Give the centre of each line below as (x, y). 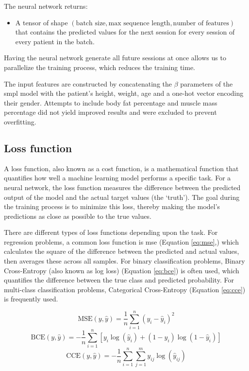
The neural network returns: (46, 6)
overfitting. (20, 121)
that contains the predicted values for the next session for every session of (125, 32)
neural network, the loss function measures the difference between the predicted (122, 187)
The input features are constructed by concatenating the (88, 83)
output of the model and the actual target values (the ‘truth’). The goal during (122, 197)
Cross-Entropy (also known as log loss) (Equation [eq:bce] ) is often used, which (122, 270)
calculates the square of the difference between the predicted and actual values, (122, 251)
